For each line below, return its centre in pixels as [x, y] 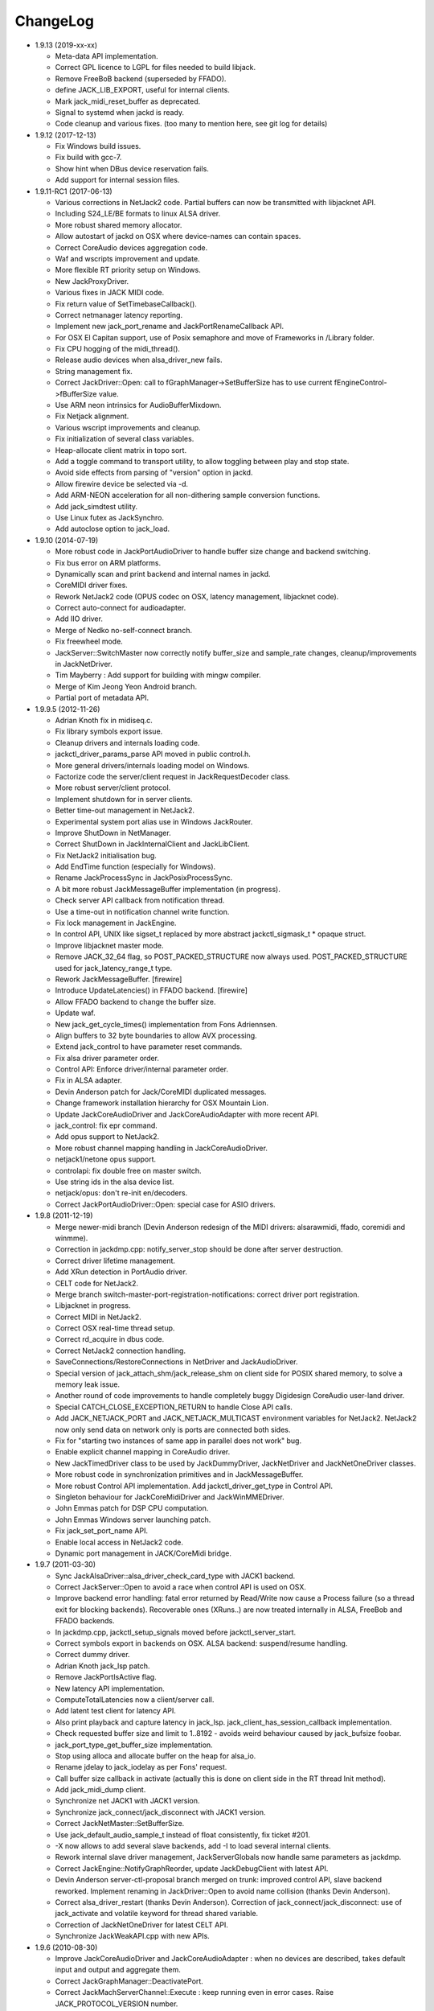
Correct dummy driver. [92, 1655]
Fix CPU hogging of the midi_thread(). [118, 349]
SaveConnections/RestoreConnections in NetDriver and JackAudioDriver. [176, 1362]
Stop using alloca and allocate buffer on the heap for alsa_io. [156, 1756]
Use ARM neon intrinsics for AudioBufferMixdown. [138, 405]
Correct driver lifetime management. [115, 1260]
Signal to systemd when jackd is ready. [120, 112]
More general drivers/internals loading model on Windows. [152, 765]
